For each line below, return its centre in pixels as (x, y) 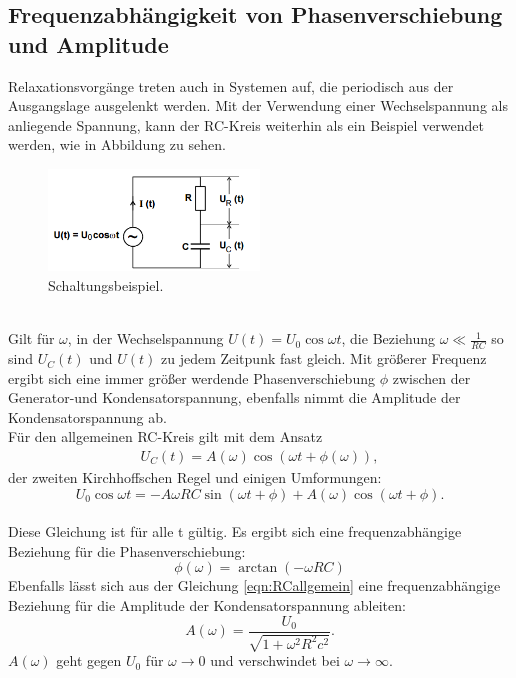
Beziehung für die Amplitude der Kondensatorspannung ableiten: (207, 605)
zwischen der (431, 377)
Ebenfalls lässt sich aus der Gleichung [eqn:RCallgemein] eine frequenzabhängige (254, 585)
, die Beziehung (388, 338)
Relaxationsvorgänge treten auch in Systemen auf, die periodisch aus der (231, 85)
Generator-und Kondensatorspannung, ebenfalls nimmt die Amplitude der (234, 397)
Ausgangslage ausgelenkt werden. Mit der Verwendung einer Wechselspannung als (258, 105)
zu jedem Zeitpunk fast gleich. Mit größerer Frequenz (323, 358)
